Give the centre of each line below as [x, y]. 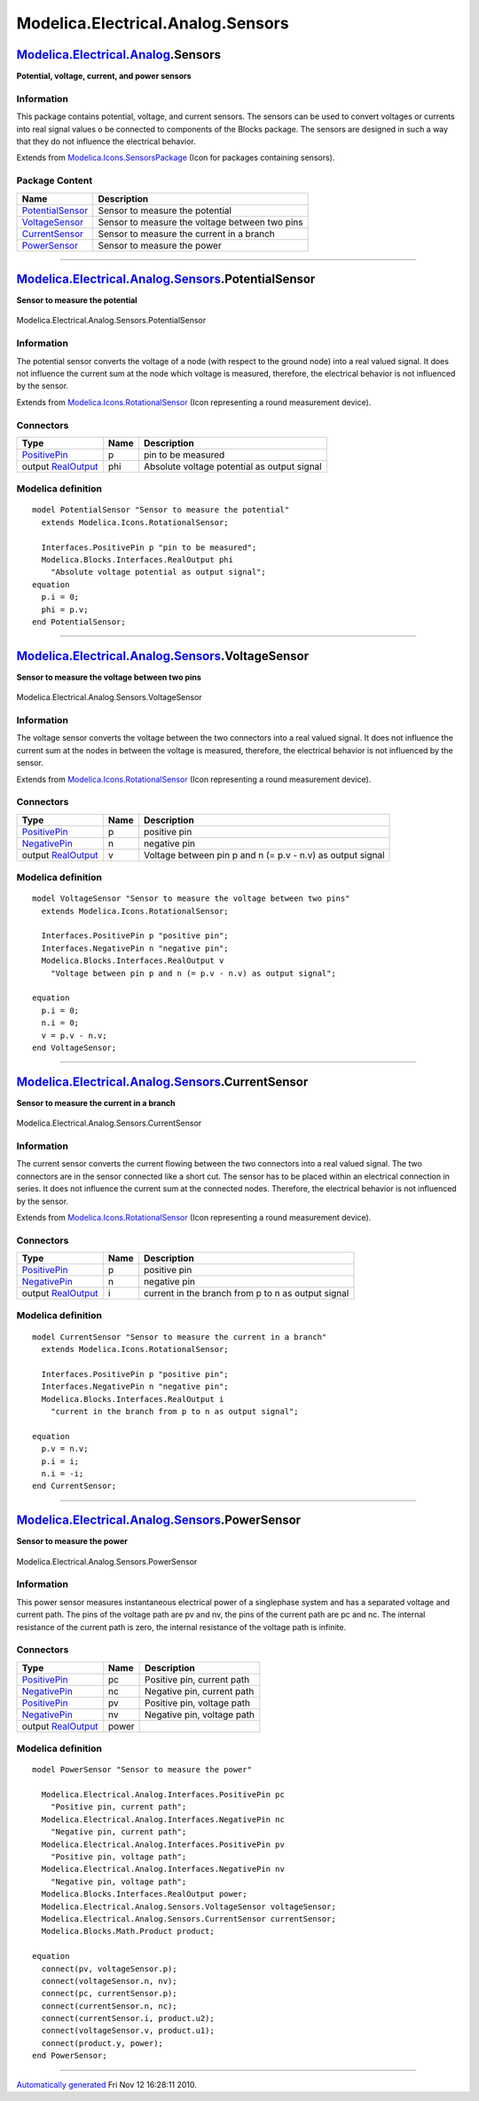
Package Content [55, 180]
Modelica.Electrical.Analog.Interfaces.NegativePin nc [163, 1819]
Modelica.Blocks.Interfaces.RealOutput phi [137, 560]
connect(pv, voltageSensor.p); [109, 1969]
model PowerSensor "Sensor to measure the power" [142, 1770]
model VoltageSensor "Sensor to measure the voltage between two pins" [191, 899]
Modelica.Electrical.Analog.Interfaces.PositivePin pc [163, 1795]
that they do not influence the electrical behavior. [106, 141]
